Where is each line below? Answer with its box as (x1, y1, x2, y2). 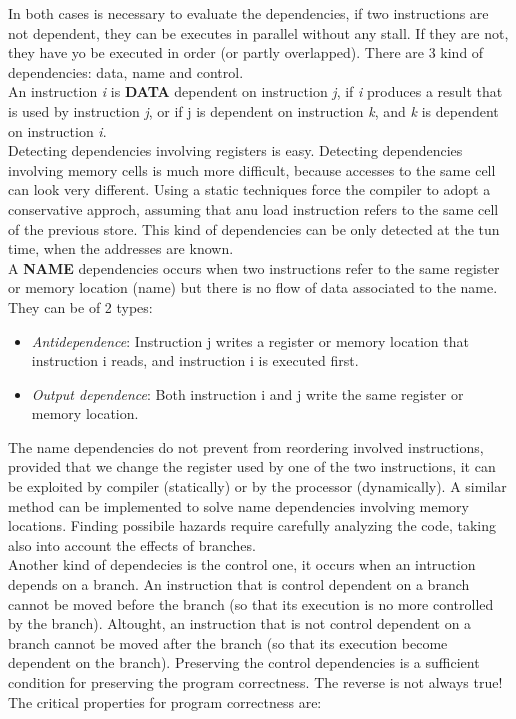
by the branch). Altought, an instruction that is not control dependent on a (8, 613, 472, 634)
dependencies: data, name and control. (8, 61, 244, 82)
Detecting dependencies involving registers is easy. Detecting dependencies (8, 140, 463, 161)
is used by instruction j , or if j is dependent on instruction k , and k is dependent (8, 100, 499, 121)
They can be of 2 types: (8, 296, 153, 317)
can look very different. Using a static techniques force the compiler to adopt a (8, 179, 491, 200)
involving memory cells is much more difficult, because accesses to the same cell (8, 159, 496, 180)
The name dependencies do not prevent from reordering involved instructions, (8, 436, 484, 457)
